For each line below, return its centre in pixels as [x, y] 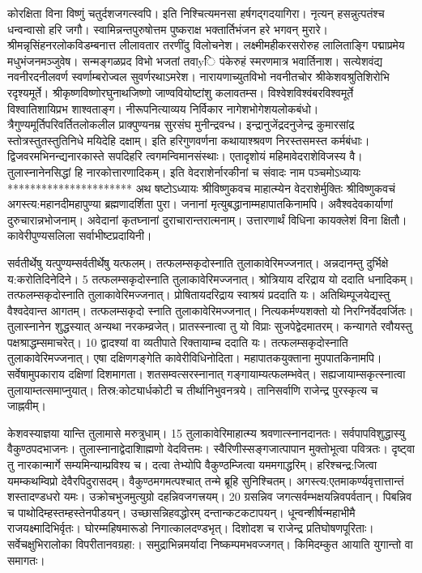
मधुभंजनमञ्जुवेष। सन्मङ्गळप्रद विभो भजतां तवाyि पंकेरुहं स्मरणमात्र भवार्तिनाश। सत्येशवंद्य [195, 60]
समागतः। [26, 560]
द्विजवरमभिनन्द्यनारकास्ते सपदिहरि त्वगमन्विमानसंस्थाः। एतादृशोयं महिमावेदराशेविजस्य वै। [185, 156]
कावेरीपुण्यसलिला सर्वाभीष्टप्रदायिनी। [80, 235]
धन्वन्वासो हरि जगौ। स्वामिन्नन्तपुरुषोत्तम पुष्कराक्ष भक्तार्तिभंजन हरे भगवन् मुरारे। [168, 29]
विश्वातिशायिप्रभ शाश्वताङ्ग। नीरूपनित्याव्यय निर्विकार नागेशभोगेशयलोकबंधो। [163, 108]
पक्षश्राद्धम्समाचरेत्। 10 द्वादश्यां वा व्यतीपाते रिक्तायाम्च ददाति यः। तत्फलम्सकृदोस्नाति [178, 342]
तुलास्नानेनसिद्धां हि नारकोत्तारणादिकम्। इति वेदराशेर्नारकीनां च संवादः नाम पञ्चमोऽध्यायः [184, 171]
